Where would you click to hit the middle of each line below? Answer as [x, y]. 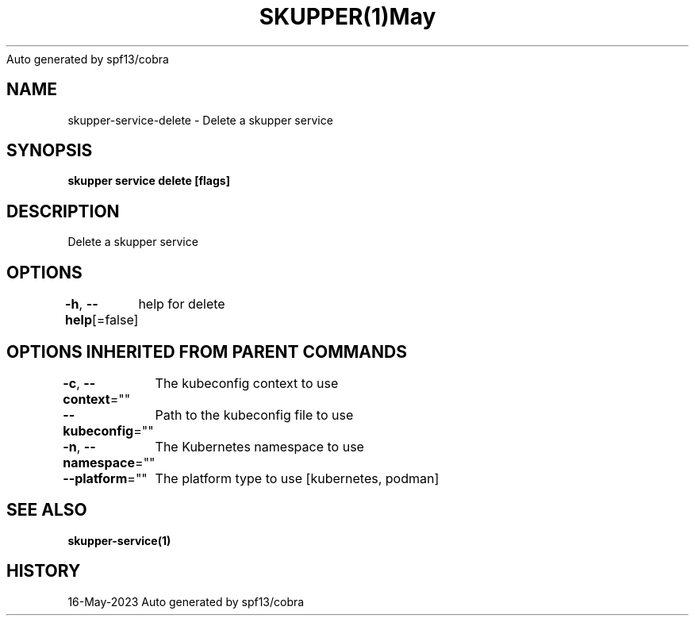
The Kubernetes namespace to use [259, 446]
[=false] [115, 320]
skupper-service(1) [119, 540]
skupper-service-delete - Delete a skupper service [200, 120]
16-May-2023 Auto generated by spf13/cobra [186, 601]
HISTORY [44, 571]
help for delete [182, 304]
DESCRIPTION [63, 211]
